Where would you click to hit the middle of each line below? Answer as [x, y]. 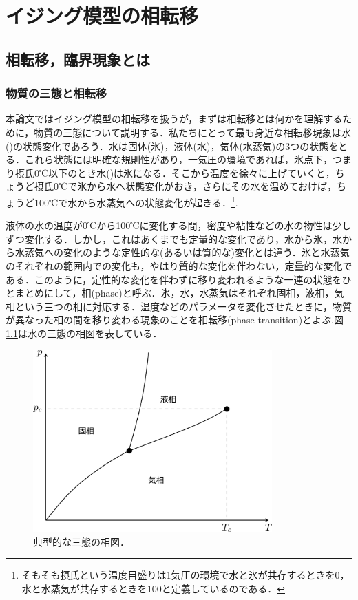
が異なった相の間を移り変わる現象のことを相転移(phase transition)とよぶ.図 [175, 320]
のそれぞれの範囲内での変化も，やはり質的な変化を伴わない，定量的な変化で [179, 265]
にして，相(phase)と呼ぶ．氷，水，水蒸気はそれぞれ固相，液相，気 [194, 293]
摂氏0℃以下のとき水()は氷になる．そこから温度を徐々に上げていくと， [175, 172]
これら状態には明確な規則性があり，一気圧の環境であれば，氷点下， [178, 159]
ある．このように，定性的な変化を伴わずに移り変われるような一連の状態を [174, 279]
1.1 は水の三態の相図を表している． [84, 333]
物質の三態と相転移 [56, 93]
